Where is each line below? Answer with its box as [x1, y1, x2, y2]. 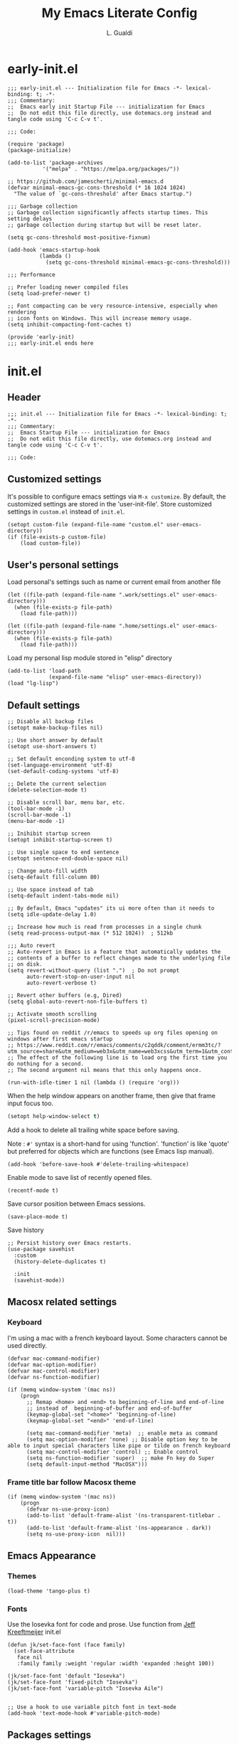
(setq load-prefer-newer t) [7, 289, 91, 297]
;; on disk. [7, 961, 43, 968]
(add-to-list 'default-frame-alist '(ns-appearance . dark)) [26, 1524, 212, 1531]
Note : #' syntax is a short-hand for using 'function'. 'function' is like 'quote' [7, 1139, 230, 1148]
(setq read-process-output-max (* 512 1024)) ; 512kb [7, 930, 174, 937]
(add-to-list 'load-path [7, 667, 81, 675]
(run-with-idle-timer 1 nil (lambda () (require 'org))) [7, 1079, 180, 1086]
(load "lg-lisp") [7, 680, 59, 687]
